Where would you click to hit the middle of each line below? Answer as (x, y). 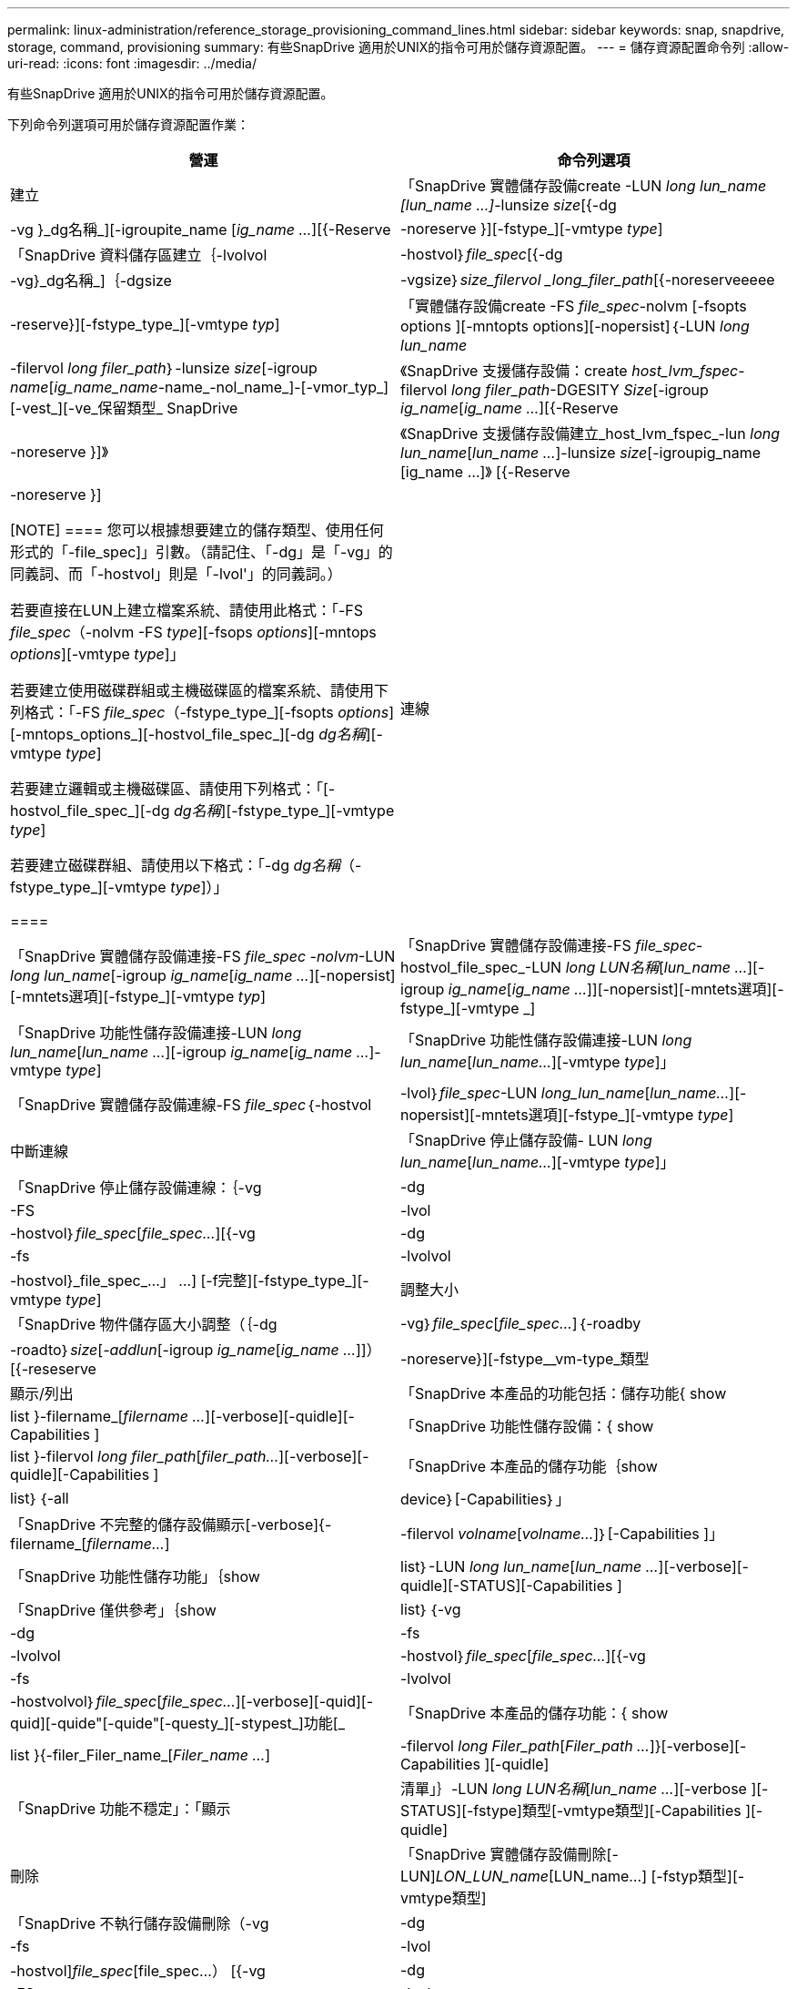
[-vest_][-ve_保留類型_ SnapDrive (124, 408)
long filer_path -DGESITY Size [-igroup (580, 390)
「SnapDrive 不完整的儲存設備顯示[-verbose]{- (171, 1525)
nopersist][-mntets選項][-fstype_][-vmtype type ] (567, 1115)
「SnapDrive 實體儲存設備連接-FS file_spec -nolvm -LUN (203, 956)
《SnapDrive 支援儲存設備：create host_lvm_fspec (570, 371)
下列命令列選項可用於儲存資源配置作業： (128, 124)
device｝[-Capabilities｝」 (485, 1499)
